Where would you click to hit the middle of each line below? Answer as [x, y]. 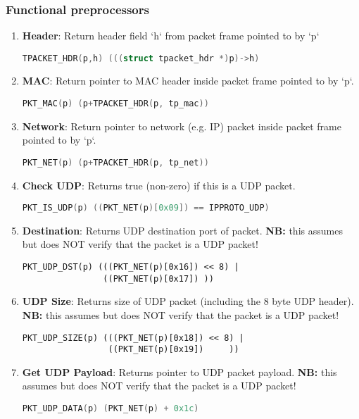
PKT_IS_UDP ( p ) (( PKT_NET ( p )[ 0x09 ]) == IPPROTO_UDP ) [146, 208]
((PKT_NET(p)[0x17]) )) [158, 279]
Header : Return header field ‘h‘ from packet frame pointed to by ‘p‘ [171, 36]
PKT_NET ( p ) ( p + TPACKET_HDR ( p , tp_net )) [115, 162]
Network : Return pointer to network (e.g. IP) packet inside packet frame [182, 126]
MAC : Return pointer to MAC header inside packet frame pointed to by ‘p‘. [188, 81]
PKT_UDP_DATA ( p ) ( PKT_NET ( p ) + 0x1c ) [111, 408]
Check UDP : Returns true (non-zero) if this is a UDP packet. [159, 185]
